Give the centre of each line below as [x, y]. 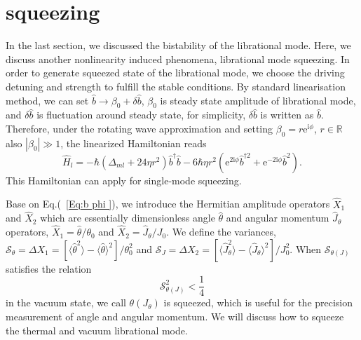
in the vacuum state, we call [66, 302]
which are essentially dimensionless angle [128, 218]
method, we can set [47, 100]
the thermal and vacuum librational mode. [97, 330]
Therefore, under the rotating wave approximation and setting [139, 128]
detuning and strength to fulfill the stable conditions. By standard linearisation [176, 86]
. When [306, 249]
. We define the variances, [221, 232]
